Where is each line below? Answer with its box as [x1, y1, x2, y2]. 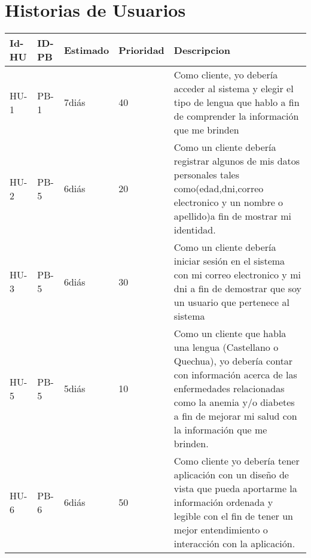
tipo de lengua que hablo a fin [173, 95, 300, 110]
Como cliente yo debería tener [173, 454, 300, 468]
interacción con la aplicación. [173, 536, 295, 551]
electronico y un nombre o [173, 195, 283, 210]
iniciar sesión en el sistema [173, 254, 285, 268]
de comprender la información [173, 109, 299, 123]
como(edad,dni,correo [173, 181, 264, 196]
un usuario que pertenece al [173, 295, 289, 310]
